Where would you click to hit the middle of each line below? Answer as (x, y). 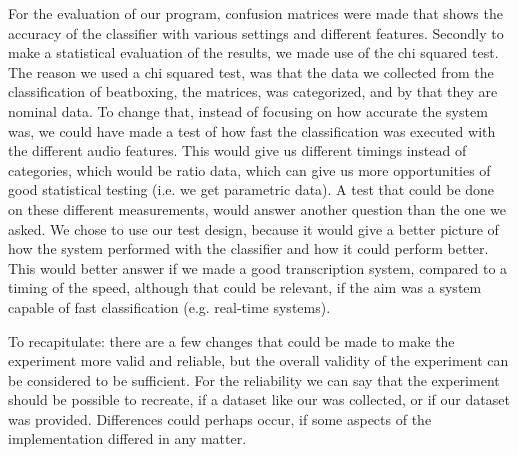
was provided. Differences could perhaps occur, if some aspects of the (220, 418)
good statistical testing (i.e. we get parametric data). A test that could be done (251, 189)
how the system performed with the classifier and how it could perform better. (248, 248)
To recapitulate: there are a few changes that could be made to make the (231, 340)
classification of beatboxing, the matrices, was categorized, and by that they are (253, 91)
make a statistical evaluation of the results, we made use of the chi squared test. (253, 52)
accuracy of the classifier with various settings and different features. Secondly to (256, 32)
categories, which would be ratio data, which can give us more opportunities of (249, 169)
